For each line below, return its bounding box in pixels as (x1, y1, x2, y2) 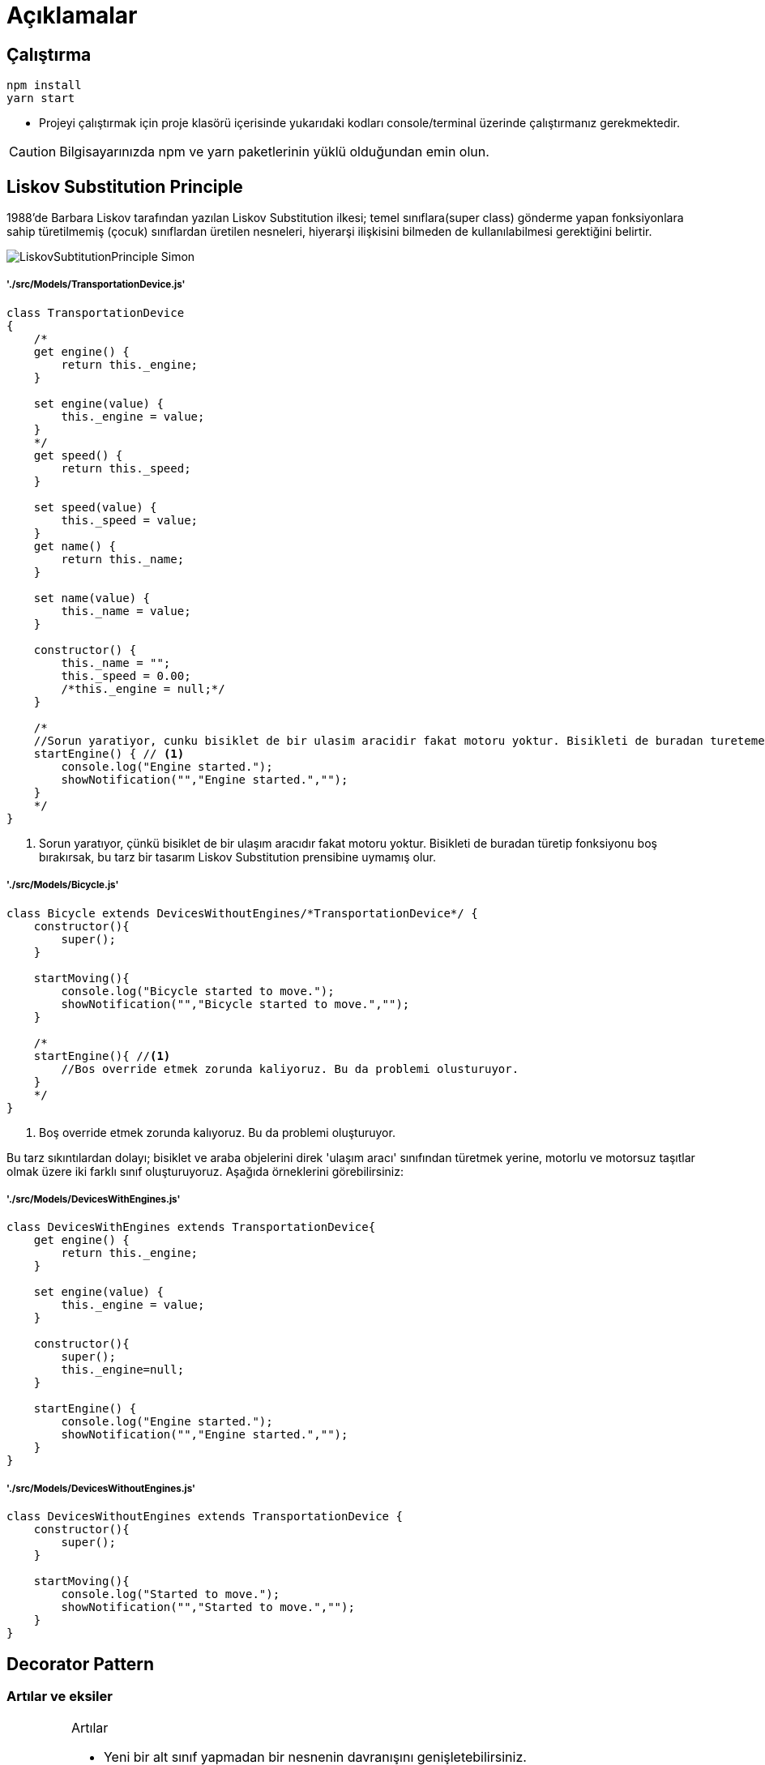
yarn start (6, 92, 75, 105)
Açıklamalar (6, 2, 138, 29)
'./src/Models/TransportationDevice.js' (6, 279, 186, 291)
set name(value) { (33, 591, 151, 605)
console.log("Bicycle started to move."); (61, 984, 335, 998)
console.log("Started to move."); (61, 1588, 280, 1601)
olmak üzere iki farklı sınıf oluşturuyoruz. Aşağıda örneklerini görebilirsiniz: (6, 1164, 404, 1178)
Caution (9, 143, 57, 160)
